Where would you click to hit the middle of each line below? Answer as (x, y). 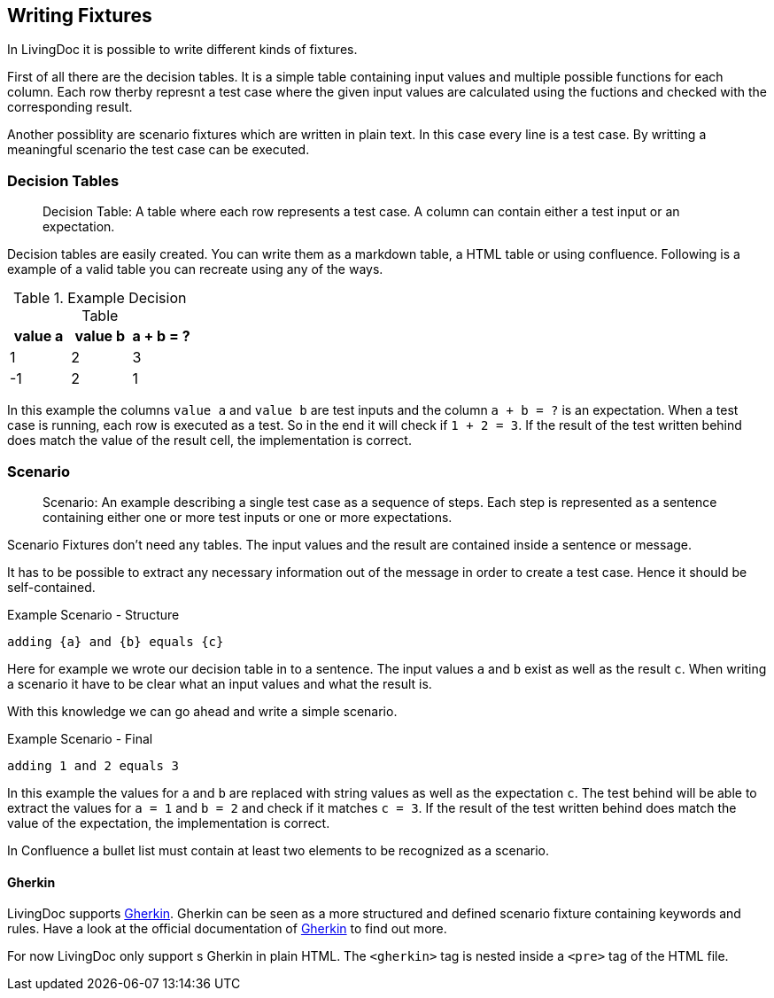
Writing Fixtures (80, 16)
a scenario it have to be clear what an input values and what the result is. (220, 683)
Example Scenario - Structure (93, 614)
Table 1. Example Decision (100, 298)
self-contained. (51, 587)
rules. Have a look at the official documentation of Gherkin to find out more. (227, 929)
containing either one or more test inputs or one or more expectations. (248, 517)
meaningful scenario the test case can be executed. (159, 150)
